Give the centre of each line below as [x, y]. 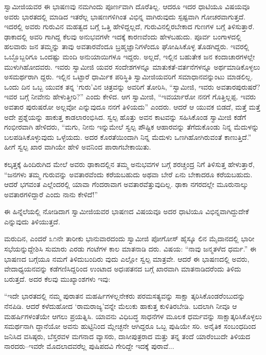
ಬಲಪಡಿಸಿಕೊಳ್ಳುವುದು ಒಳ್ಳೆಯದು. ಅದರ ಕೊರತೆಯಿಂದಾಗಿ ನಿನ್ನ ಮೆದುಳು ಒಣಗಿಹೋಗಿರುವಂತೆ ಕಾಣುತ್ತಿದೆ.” [128, 137]
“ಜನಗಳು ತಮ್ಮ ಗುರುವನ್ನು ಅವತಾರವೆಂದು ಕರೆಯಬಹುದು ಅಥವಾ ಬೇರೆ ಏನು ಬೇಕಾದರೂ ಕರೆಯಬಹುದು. [128, 174]
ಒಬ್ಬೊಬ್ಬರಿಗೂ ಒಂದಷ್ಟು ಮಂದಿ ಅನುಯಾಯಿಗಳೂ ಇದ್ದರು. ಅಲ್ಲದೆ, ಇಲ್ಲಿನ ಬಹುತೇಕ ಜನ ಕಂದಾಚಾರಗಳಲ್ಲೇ [130, 56]
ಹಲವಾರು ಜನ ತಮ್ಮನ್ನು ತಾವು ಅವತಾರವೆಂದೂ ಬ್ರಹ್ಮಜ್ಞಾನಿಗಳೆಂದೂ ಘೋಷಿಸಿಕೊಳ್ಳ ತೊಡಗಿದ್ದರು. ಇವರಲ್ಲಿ [127, 46]
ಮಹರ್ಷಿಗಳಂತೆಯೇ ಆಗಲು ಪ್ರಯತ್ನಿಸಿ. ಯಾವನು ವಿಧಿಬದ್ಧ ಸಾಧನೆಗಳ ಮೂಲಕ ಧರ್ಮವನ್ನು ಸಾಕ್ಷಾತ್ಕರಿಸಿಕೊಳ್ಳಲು [133, 316]
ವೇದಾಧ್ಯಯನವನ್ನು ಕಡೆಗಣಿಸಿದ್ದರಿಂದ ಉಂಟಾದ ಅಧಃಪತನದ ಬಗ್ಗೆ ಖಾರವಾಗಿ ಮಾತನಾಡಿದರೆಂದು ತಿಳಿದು [123, 269]
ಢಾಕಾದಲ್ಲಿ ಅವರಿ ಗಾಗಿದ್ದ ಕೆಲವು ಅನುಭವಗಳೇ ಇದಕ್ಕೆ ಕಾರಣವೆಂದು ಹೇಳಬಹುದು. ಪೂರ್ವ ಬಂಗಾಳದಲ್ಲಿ [123, 36]
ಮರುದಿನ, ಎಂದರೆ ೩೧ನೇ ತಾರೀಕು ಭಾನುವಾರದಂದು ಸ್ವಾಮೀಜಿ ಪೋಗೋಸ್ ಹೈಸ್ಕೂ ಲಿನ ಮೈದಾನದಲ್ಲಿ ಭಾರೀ [129, 238]
